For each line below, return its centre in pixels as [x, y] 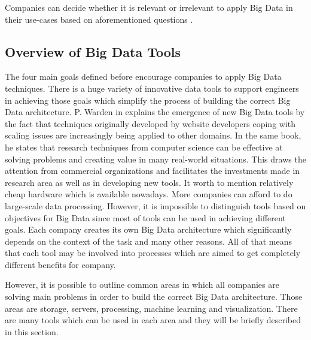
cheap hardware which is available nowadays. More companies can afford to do [149, 194]
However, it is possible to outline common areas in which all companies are [142, 285]
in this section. [32, 331]
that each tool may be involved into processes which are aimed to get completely [153, 253]
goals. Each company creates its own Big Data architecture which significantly [148, 229]
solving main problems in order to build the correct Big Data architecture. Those [154, 297]
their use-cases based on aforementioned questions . [99, 19]
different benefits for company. [60, 264]
